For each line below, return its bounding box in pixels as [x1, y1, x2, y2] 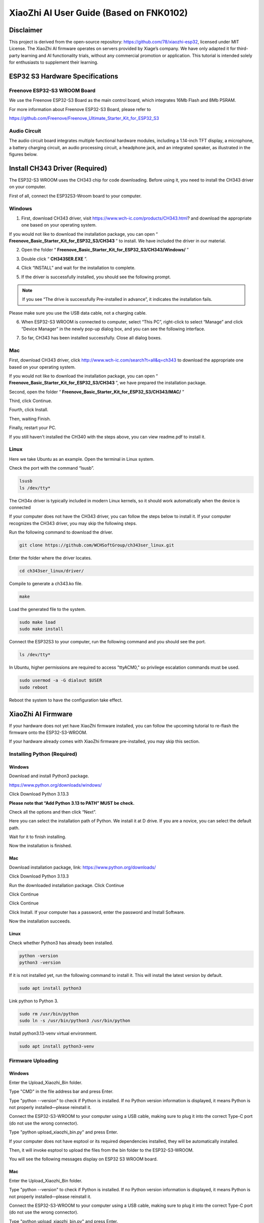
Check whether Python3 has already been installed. [9, 940, 113, 946]
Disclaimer [9, 26, 43, 34]
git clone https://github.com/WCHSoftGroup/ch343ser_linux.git [19, 543, 175, 548]
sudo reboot [19, 684, 48, 690]
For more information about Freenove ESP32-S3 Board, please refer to [9, 106, 151, 112]
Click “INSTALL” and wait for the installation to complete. [21, 265, 136, 271]
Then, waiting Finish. [9, 416, 51, 422]
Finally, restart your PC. [9, 425, 56, 430]
